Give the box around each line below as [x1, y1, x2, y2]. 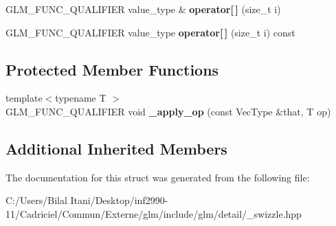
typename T [55, 91, 107, 105]
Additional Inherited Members [5, 137, 227, 159]
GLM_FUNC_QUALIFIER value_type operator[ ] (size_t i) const [5, 25, 295, 39]
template [5, 91, 43, 105]
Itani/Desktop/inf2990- [70, 193, 168, 207]
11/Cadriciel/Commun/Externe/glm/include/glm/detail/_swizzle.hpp [5, 206, 302, 221]
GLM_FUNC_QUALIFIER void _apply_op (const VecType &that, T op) [5, 104, 331, 118]
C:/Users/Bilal [5, 193, 67, 207]
